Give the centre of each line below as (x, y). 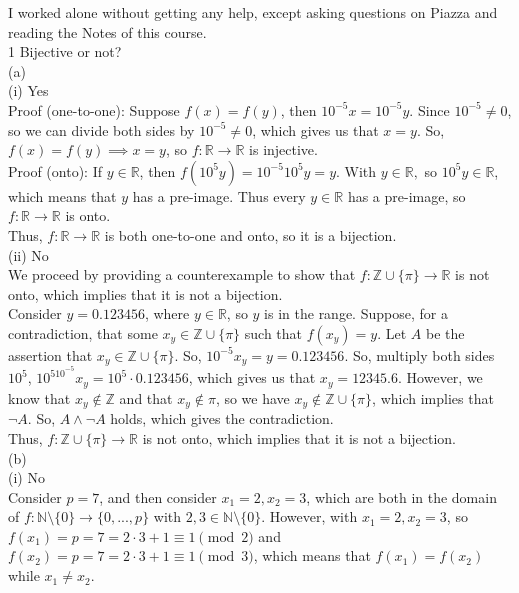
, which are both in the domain (401, 496)
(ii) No (28, 254)
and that (146, 397)
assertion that (50, 354)
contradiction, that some (83, 332)
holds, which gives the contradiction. (222, 418)
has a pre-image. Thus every (219, 195)
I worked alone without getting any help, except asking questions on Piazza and (253, 12)
